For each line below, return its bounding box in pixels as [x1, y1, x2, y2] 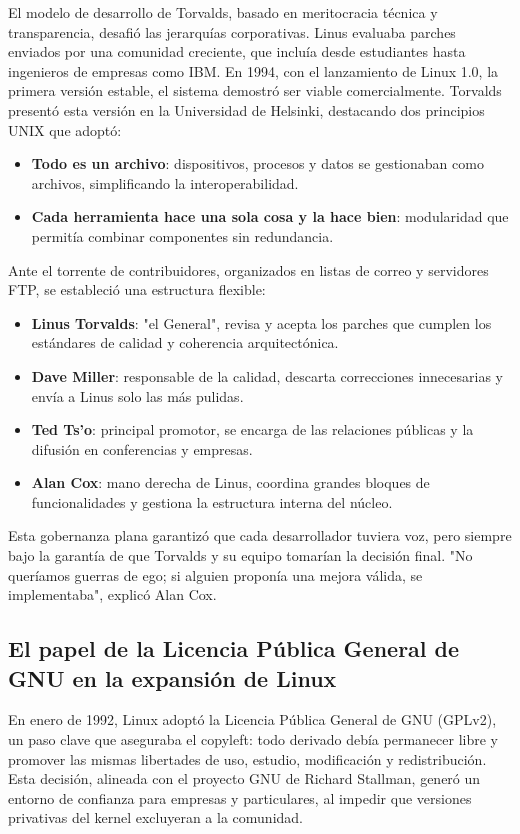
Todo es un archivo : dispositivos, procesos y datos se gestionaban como [31, 153, 484, 174]
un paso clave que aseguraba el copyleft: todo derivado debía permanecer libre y [8, 729, 498, 750]
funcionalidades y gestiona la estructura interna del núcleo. [31, 491, 393, 512]
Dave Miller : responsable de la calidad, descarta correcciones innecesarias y [31, 365, 503, 386]
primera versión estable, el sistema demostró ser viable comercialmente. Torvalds [8, 80, 502, 101]
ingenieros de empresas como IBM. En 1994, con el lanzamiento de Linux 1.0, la [8, 60, 499, 81]
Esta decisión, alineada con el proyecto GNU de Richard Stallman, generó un [8, 768, 481, 789]
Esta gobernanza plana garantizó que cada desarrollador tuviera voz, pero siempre [8, 525, 512, 546]
